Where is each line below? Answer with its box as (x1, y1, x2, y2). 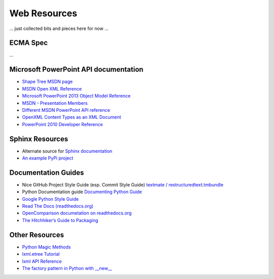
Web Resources (9, 8, 78, 19)
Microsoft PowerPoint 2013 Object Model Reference (22, 93, 131, 99)
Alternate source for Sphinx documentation (22, 148, 113, 154)
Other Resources (9, 230, 64, 239)
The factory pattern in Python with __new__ (22, 265, 113, 271)
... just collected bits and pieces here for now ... (9, 25, 109, 32)
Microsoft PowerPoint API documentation (9, 65, 144, 74)
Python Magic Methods (22, 244, 71, 250)
